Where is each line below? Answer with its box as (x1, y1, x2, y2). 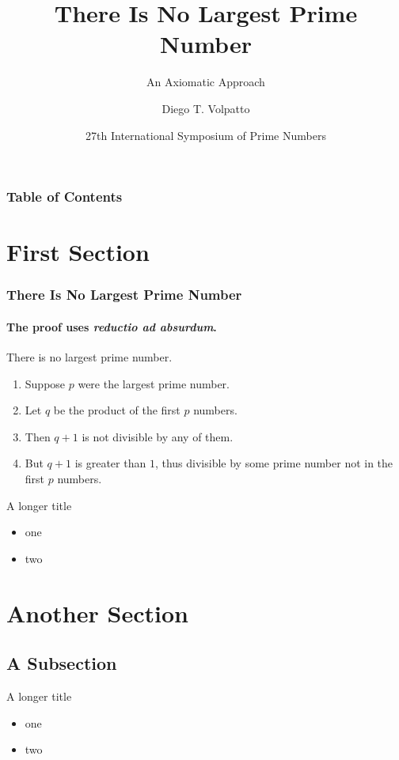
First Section (6, 236, 150, 268)
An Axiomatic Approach (146, 74, 265, 90)
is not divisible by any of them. (82, 428, 234, 444)
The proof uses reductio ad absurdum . (6, 318, 217, 335)
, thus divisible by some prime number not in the (154, 455, 393, 471)
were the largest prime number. (78, 375, 230, 391)
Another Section (6, 596, 188, 629)
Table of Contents (6, 187, 123, 206)
